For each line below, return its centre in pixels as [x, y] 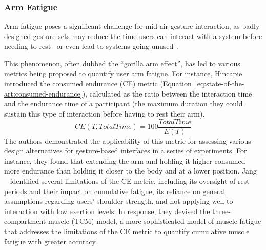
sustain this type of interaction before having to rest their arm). [105, 113]
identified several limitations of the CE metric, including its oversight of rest [130, 181]
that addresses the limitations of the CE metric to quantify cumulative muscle [127, 231]
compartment [25, 221]
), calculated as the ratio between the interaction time [167, 93]
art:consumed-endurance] [43, 93]
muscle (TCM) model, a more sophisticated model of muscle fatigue [155, 221]
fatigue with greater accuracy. [51, 241]
